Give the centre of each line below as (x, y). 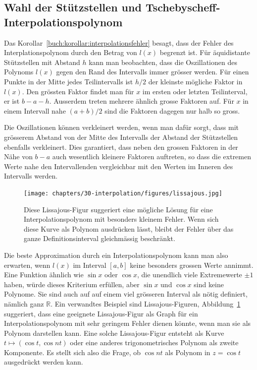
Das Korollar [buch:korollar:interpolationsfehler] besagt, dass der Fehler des (119, 42)
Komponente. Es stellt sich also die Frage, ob (73, 352)
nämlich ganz (24, 303)
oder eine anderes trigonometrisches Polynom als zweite (154, 342)
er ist (12, 101)
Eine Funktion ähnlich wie (44, 275)
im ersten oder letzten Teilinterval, (195, 91)
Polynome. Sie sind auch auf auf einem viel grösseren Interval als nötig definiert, (126, 294)
